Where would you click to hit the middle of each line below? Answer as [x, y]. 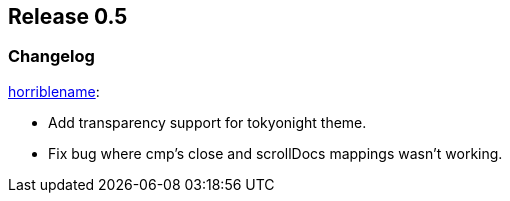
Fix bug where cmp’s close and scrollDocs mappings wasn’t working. [275, 153]
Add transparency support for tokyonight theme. [207, 122]
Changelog [51, 56]
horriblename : [54, 91]
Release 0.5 [68, 16]
